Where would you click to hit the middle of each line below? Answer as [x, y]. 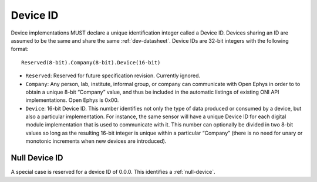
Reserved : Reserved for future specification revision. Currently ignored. [113, 75]
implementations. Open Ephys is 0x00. [72, 100]
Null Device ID [37, 158]
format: [20, 49]
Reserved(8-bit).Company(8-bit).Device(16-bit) [91, 62]
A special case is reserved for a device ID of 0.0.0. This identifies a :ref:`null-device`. [113, 172]
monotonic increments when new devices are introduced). [96, 141]
